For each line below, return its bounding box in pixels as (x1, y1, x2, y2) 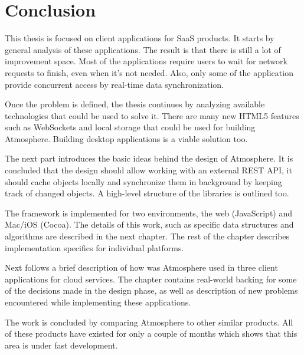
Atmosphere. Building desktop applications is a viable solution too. (5, 132, 248, 144)
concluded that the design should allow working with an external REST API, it (5, 164, 292, 176)
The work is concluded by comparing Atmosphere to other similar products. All (5, 315, 293, 328)
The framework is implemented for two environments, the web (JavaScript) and (5, 206, 293, 219)
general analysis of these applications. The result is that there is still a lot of (5, 43, 281, 55)
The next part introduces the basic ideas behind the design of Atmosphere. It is (5, 152, 293, 165)
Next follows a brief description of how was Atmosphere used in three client (5, 261, 278, 274)
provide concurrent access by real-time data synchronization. (5, 78, 224, 90)
